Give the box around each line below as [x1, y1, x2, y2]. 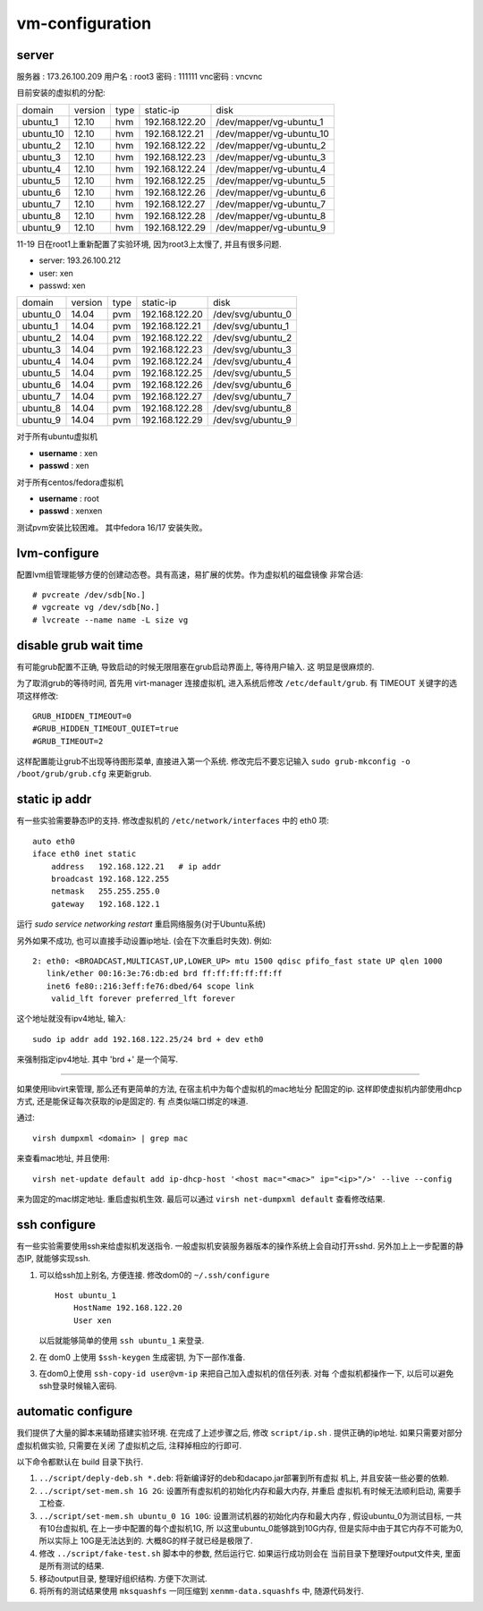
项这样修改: [16, 690, 59, 701]
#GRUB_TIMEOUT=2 [32, 736, 104, 746]
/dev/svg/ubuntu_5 [213, 367, 292, 379]
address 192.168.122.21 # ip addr [50, 861, 222, 871]
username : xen [38, 447, 98, 458]
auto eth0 [32, 836, 75, 846]
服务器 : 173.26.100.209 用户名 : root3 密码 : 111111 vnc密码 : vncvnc [16, 72, 263, 82]
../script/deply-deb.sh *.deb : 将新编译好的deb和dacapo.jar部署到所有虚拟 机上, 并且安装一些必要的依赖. [38, 1472, 450, 1484]
